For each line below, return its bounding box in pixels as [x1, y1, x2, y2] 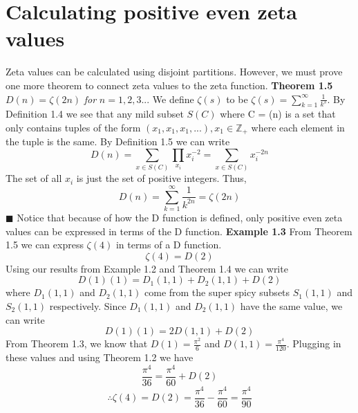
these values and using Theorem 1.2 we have [6, 349, 194, 364]
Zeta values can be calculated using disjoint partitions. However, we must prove [6, 64, 343, 79]
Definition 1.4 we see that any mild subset [6, 107, 184, 121]
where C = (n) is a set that [220, 107, 336, 121]
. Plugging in [286, 336, 341, 351]
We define [152, 91, 194, 106]
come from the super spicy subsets [144, 285, 290, 300]
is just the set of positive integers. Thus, [76, 171, 247, 185]
